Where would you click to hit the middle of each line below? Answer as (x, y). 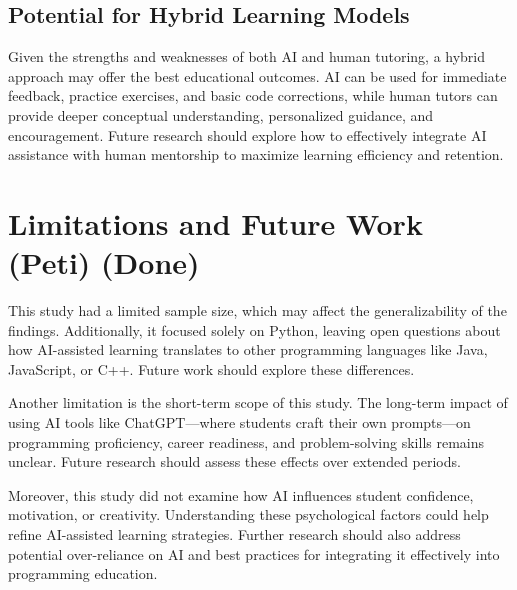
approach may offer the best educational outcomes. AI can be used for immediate (257, 75)
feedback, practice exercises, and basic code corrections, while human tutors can (253, 95)
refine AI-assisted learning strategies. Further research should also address (234, 534)
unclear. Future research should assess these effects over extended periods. (234, 461)
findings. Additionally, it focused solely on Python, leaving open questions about (254, 329)
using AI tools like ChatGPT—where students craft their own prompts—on (239, 422)
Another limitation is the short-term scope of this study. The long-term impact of (258, 402)
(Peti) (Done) (104, 262)
